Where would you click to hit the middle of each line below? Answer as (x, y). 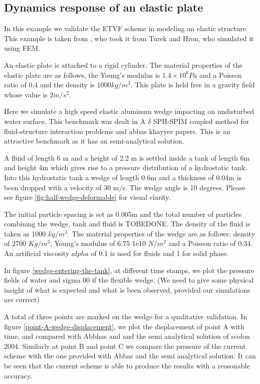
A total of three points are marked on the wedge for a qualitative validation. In (126, 316)
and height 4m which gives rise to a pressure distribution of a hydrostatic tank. (126, 167)
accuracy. (18, 375)
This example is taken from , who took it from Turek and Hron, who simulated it (129, 38)
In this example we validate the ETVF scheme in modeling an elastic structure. (126, 28)
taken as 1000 (25, 233)
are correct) (22, 299)
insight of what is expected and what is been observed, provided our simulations (127, 289)
